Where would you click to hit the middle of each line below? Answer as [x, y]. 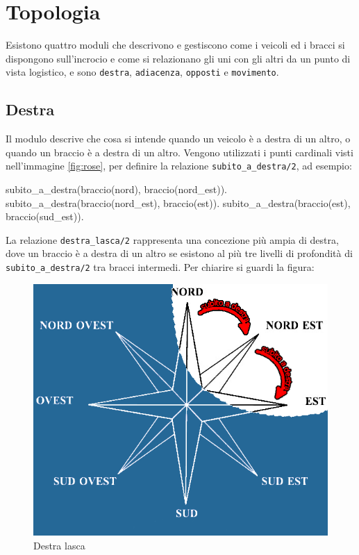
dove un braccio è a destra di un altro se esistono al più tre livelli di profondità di [179, 253]
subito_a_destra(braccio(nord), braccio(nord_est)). [116, 189]
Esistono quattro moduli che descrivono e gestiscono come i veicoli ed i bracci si [175, 45]
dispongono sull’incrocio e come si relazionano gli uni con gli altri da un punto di [178, 58]
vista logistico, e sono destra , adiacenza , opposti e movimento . [142, 72]
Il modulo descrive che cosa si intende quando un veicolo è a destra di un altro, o [178, 139]
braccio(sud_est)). [45, 216]
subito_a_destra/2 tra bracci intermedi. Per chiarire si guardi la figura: [160, 267]
